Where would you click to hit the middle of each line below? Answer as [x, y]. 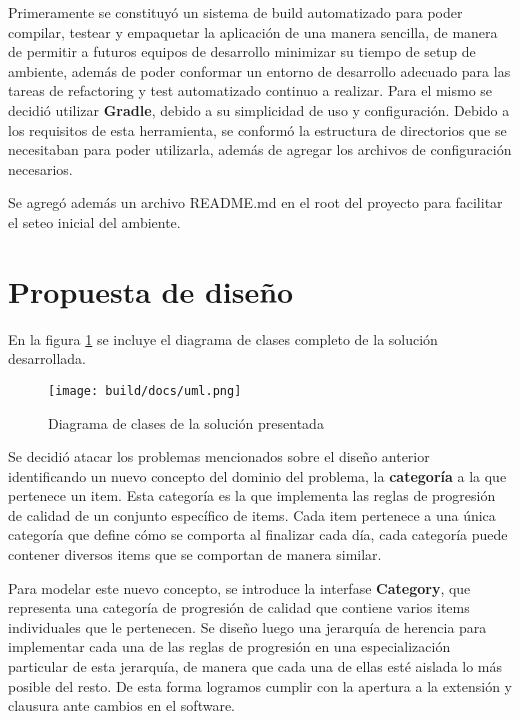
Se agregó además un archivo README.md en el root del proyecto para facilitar [255, 202]
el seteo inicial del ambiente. [94, 221]
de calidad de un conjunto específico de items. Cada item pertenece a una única [252, 514]
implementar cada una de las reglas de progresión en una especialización [229, 646]
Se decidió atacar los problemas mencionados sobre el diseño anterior [219, 456]
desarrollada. [47, 358]
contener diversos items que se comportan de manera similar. [195, 554]
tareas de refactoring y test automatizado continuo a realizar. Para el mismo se [250, 90]
